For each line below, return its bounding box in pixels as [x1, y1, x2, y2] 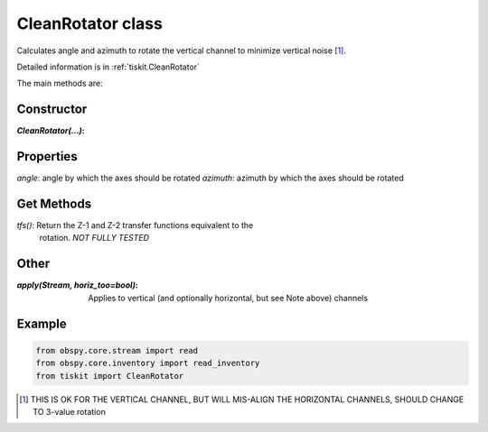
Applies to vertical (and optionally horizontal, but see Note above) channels [88, 292, 369, 303]
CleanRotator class [16, 14, 163, 33]
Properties [16, 149, 78, 164]
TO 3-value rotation [33, 406, 106, 417]
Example [16, 316, 67, 331]
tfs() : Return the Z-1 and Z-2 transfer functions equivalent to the [16, 220, 254, 231]
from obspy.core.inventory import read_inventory [35, 358, 260, 369]
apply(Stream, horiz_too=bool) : [16, 280, 139, 290]
